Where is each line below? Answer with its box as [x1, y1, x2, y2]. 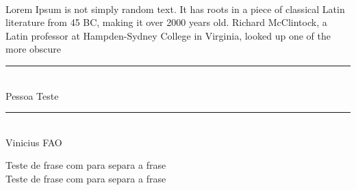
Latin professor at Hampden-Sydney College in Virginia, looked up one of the [5, 28, 331, 42]
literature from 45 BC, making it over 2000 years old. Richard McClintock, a [5, 15, 327, 29]
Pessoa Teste [5, 88, 59, 103]
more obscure [5, 42, 62, 56]
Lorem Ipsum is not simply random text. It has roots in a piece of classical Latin [5, 1, 345, 16]
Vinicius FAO [5, 135, 62, 149]
